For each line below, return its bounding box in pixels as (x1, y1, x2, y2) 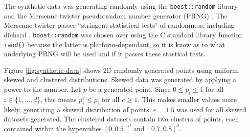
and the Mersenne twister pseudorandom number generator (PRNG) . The (4, 10, 227, 20)
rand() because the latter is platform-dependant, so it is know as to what (4, 39, 225, 49)
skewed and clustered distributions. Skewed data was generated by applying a (4, 74, 236, 85)
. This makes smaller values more (137, 94, 237, 104)
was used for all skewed (176, 104, 247, 114)
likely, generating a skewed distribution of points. (4, 104, 151, 114)
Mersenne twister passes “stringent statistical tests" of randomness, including (4, 20, 235, 30)
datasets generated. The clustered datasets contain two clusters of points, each (4, 114, 239, 124)
